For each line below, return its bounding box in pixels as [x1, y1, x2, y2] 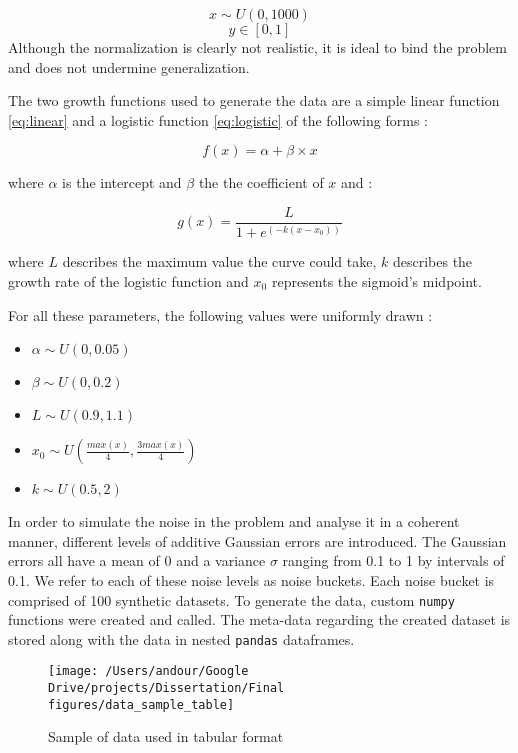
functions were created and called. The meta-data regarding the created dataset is [8, 609, 511, 630]
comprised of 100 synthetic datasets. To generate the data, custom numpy [8, 589, 455, 610]
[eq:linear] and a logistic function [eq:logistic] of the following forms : [8, 109, 428, 130]
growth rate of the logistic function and [8, 270, 249, 291]
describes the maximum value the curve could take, [62, 251, 377, 272]
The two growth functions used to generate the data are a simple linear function [8, 90, 500, 111]
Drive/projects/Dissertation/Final [48, 681, 285, 696]
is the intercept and [62, 172, 182, 193]
